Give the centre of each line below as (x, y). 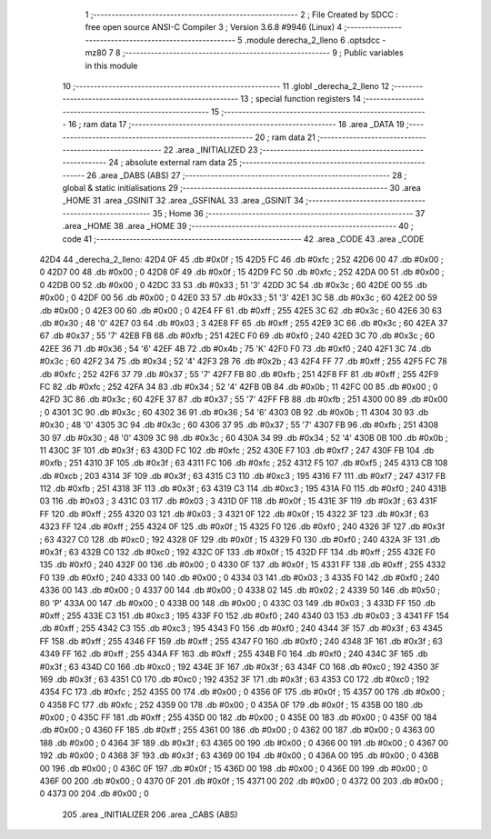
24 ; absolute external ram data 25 (173, 163)
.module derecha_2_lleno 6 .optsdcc (312, 40)
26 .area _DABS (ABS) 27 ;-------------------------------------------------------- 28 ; (247, 175)
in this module (111, 65)
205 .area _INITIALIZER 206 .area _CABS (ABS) (150, 814)
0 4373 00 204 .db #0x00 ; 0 (94, 794)
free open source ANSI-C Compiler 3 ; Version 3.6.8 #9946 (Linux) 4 (214, 27)
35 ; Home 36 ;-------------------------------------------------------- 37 (289, 213)
